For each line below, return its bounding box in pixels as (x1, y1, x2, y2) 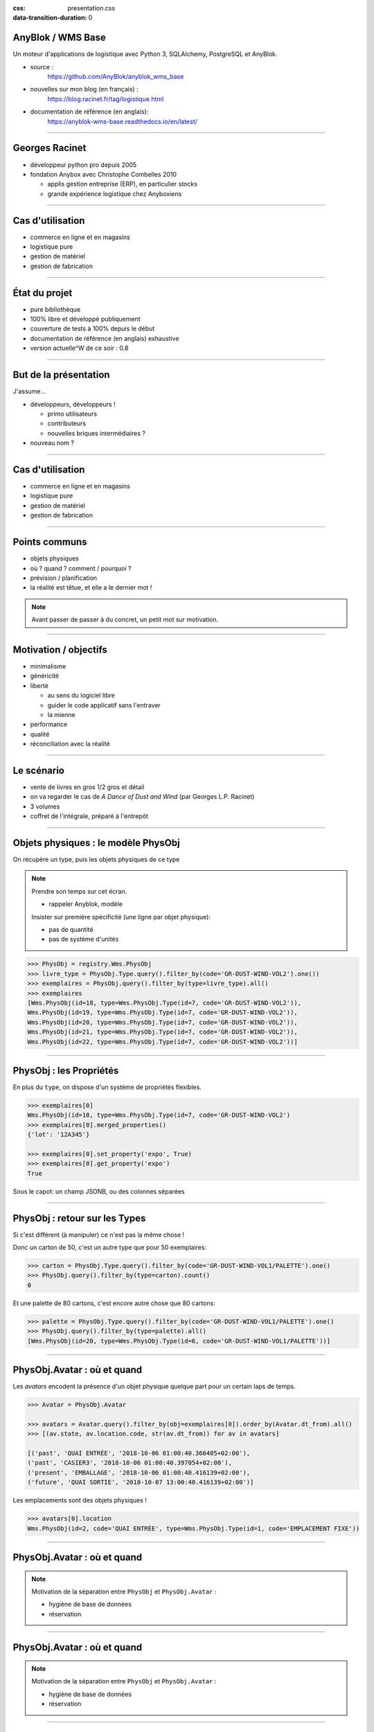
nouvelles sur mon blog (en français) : (30, 85, 139, 94)
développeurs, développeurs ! (30, 400, 116, 408)
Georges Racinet (12, 142, 87, 154)
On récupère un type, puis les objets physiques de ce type (12, 856, 180, 864)
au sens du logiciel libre (47, 691, 116, 700)
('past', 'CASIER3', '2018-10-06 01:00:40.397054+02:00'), (27, 1459, 232, 1467)
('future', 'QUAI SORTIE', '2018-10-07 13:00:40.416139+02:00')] (27, 1478, 254, 1486)
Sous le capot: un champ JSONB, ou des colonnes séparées (12, 1187, 185, 1195)
